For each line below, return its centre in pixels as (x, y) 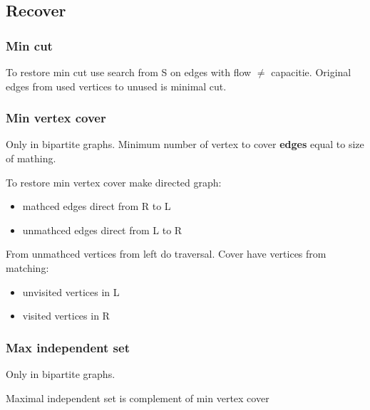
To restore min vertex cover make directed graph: (114, 182)
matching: (27, 267)
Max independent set (68, 347)
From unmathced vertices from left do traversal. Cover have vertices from (166, 254)
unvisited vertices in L (71, 291)
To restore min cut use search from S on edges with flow (129, 72)
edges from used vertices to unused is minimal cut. (116, 86)
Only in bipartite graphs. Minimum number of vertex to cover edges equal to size (185, 144)
